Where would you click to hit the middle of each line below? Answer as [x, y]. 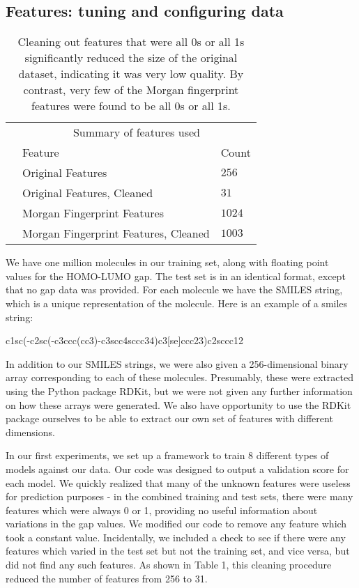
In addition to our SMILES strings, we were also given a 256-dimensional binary [177, 363]
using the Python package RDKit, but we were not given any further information [179, 390]
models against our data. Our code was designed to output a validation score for [177, 469]
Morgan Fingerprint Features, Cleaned [116, 233]
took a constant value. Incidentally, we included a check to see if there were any [176, 537]
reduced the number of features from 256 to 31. [107, 578]
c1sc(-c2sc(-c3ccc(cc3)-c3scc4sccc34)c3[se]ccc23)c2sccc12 [124, 340]
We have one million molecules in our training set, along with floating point [167, 262]
